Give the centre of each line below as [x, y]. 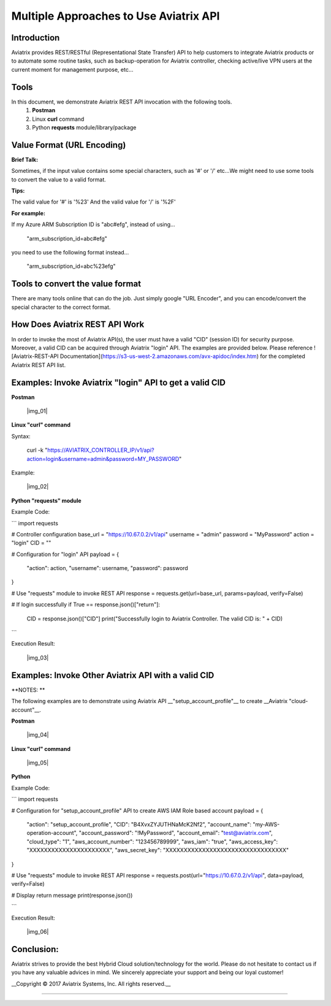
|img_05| [38, 763]
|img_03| [38, 657]
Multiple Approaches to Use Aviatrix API [116, 16]
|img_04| [38, 735]
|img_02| [38, 487]
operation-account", [52, 833]
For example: [29, 213]
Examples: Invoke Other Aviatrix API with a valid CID [113, 675]
